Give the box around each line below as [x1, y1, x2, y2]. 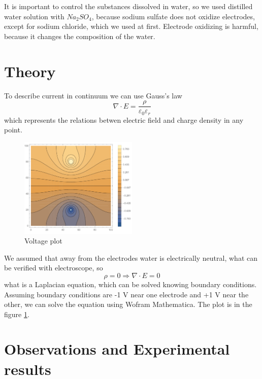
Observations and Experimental [4, 338, 230, 359]
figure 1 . [4, 308, 29, 319]
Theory [4, 60, 56, 81]
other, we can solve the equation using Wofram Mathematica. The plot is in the [4, 299, 252, 309]
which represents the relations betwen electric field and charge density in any [4, 114, 244, 125]
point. [4, 124, 22, 135]
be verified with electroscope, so [4, 262, 103, 273]
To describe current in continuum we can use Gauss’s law [4, 90, 182, 100]
